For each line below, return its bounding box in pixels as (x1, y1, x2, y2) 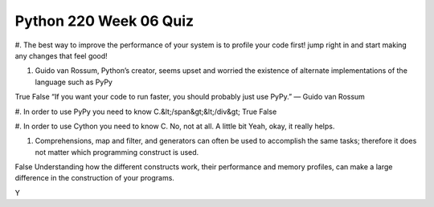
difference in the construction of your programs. (14, 173, 174, 183)
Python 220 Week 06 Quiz (14, 12, 194, 30)
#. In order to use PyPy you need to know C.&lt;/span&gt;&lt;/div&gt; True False (14, 107, 277, 116)
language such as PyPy (35, 77, 113, 87)
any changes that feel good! (14, 51, 108, 60)
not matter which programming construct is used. (35, 147, 199, 156)
